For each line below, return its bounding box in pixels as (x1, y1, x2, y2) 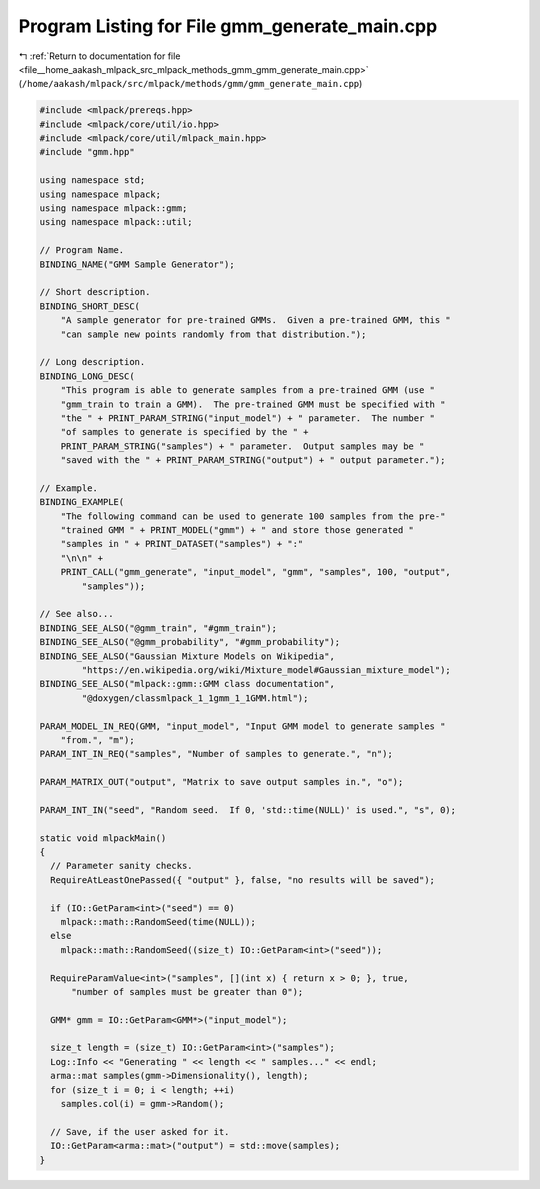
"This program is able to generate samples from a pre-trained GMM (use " (60, 385, 435, 396)
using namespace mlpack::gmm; (39, 203, 188, 214)
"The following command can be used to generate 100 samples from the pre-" (60, 510, 446, 522)
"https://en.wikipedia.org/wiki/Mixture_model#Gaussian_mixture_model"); (81, 664, 452, 675)
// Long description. (39, 356, 146, 368)
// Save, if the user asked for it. (50, 1126, 230, 1137)
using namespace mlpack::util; (39, 216, 194, 228)
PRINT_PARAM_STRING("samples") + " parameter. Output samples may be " (60, 440, 425, 452)
